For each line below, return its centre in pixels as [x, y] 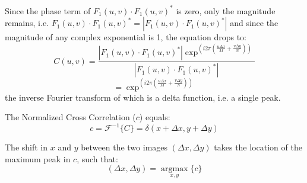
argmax [174, 169]
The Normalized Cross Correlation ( [70, 117]
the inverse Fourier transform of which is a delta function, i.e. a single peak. [143, 97]
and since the [254, 23]
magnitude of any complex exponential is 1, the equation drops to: [126, 37]
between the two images [124, 147]
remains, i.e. [27, 23]
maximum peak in [38, 158]
